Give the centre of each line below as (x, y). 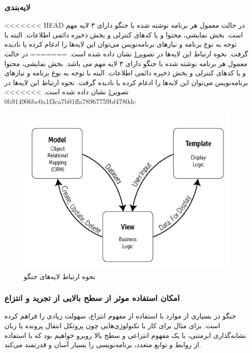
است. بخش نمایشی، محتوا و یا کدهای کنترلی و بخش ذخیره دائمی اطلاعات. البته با (124, 34)
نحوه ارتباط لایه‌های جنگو (60, 276)
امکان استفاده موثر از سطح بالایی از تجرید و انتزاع (92, 298)
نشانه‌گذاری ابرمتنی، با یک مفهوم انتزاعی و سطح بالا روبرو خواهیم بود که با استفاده (125, 335)
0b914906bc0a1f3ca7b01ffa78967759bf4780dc (70, 101)
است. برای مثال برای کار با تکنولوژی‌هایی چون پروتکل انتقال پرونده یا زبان (112, 325)
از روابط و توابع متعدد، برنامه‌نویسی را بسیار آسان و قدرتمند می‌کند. (103, 344)
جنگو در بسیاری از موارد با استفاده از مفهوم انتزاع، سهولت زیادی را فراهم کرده (120, 316)
